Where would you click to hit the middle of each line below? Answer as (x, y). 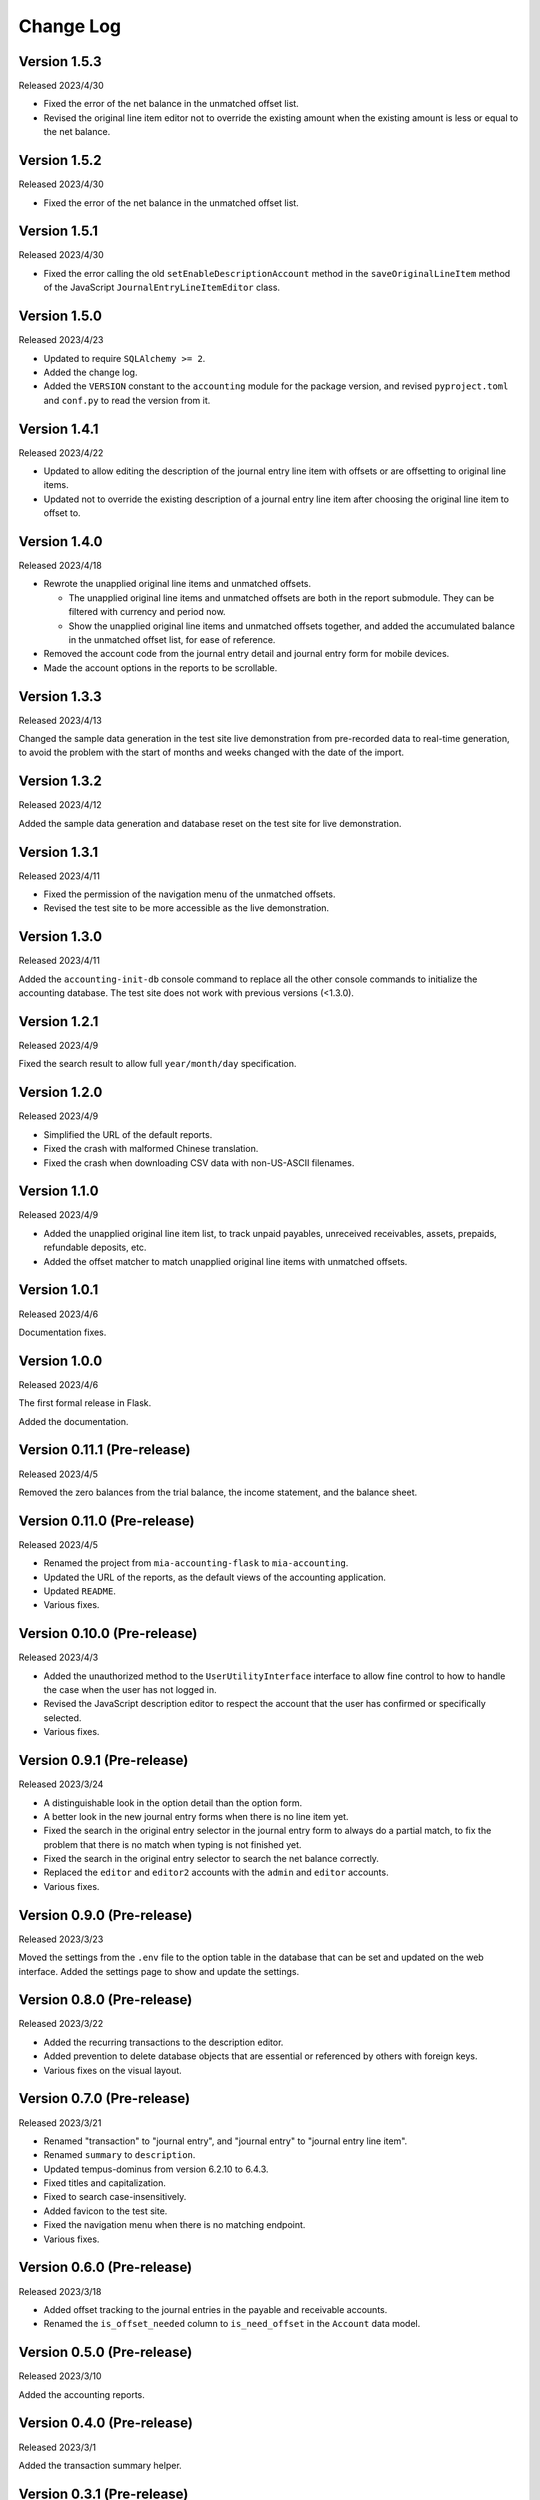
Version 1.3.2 (60, 781)
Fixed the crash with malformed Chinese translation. (151, 1149)
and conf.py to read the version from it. (127, 400)
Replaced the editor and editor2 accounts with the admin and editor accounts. (216, 1872)
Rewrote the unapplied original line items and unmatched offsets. (177, 584)
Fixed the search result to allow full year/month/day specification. (157, 1064)
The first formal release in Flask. (85, 1403)
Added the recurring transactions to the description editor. (163, 2042)
